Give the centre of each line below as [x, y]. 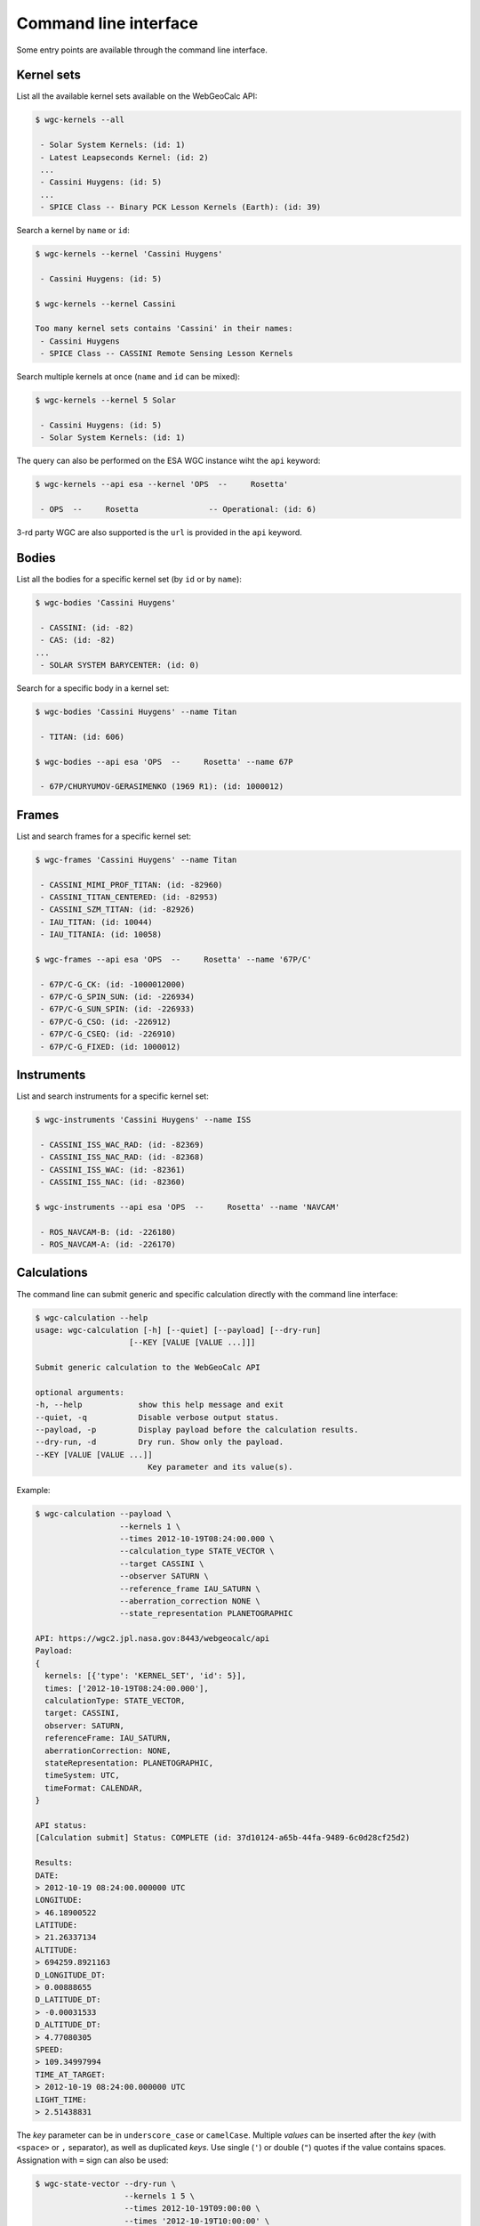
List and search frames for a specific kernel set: [104, 836]
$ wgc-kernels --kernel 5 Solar [106, 400]
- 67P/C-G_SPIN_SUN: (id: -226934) [118, 997]
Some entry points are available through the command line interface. [142, 50]
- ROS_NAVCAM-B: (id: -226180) [108, 1232]
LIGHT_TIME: [61, 2100]
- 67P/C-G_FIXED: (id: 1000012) [111, 1047]
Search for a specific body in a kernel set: [93, 688]
